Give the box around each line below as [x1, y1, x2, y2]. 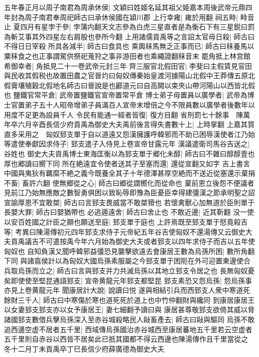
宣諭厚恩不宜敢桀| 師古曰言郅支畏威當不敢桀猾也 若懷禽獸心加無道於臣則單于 [4, 197, 255, 207]
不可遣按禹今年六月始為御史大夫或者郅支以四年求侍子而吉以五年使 [38, 236, 255, 246]
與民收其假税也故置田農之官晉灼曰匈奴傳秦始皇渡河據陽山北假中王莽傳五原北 [4, 70, 255, 81]
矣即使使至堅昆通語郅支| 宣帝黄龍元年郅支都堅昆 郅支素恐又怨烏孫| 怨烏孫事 [4, 275, 252, 285]
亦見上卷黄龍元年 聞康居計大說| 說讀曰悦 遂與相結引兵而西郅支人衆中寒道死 [4, 285, 250, 295]
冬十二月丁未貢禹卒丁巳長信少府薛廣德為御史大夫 [4, 343, 164, 354]
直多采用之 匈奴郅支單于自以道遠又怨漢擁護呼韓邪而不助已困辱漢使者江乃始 [4, 128, 255, 139]
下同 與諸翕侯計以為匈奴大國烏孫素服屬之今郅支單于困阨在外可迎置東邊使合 [4, 255, 251, 266]
